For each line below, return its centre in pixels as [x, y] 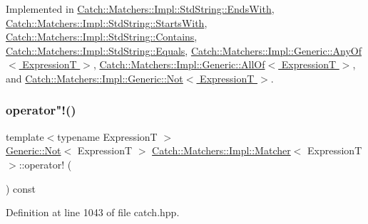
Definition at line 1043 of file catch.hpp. [93, 212]
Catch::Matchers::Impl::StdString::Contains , [102, 37]
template [25, 136]
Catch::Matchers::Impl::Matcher [221, 150]
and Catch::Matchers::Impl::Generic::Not [94, 78]
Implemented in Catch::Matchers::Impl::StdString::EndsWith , [140, 9]
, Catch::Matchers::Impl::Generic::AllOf [179, 64]
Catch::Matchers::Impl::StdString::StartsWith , [107, 22]
